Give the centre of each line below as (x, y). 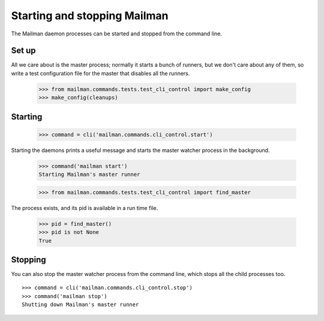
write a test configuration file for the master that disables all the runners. (100, 73)
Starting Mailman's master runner (89, 175)
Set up (23, 51)
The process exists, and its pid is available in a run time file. (85, 208)
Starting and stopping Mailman (90, 16)
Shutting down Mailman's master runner (80, 305)
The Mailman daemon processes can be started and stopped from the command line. (116, 34)
